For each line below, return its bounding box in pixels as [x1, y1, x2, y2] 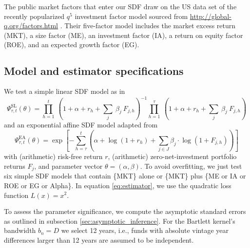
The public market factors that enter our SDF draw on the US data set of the [4, 1, 237, 11]
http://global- [190, 11, 231, 21]
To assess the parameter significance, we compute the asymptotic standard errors [4, 206, 246, 216]
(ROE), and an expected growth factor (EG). [4, 39, 139, 50]
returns [4, 160, 25, 171]
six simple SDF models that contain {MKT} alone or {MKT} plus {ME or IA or [4, 171, 246, 181]
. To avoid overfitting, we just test [140, 160, 242, 171]
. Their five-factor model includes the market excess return [60, 20, 236, 31]
